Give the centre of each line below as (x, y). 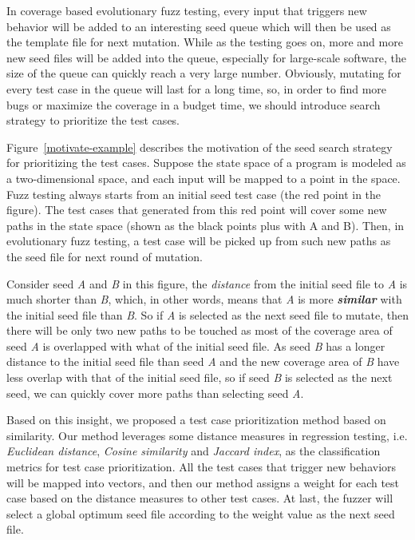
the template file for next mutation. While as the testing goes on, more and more (205, 42)
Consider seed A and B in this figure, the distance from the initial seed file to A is (207, 283)
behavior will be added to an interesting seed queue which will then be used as (199, 26)
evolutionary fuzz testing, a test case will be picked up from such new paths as (199, 241)
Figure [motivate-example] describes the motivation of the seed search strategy (200, 147)
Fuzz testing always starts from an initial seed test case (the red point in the (194, 194)
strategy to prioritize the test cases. (93, 120)
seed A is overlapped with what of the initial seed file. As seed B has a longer (196, 345)
